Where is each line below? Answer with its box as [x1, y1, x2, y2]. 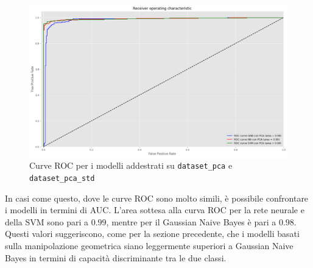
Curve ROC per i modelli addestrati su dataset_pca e [29, 159, 233, 172]
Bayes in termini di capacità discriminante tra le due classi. [5, 251, 227, 264]
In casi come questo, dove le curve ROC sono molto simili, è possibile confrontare [5, 191, 309, 204]
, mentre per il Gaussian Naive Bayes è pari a [106, 215, 276, 228]
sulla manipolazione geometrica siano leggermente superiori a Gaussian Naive [5, 239, 294, 252]
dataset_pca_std [29, 174, 95, 183]
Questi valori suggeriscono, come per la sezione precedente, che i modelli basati [5, 227, 300, 240]
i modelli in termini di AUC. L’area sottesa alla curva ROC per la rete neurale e [5, 203, 304, 216]
